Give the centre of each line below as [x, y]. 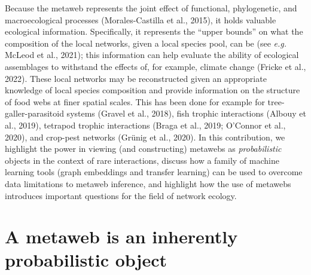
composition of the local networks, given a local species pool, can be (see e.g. [146, 43]
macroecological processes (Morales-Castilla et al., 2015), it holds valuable [141, 19]
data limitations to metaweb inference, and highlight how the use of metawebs [148, 183]
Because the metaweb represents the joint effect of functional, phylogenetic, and [151, 8]
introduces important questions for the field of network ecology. [121, 195]
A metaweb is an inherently [121, 236]
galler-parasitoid [34, 113]
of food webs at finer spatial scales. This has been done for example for [135, 101]
